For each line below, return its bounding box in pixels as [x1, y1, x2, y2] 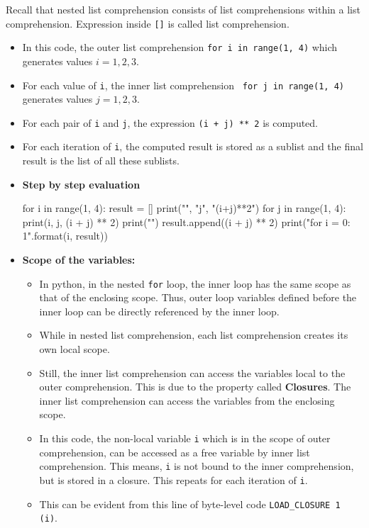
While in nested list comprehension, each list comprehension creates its [39, 327, 348, 342]
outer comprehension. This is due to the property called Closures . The [39, 379, 351, 394]
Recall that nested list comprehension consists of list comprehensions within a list [6, 2, 360, 16]
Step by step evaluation [22, 176, 141, 191]
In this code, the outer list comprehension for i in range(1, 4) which [22, 40, 338, 55]
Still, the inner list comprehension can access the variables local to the [39, 365, 346, 380]
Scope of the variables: [22, 252, 136, 267]
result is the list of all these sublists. [22, 153, 180, 168]
